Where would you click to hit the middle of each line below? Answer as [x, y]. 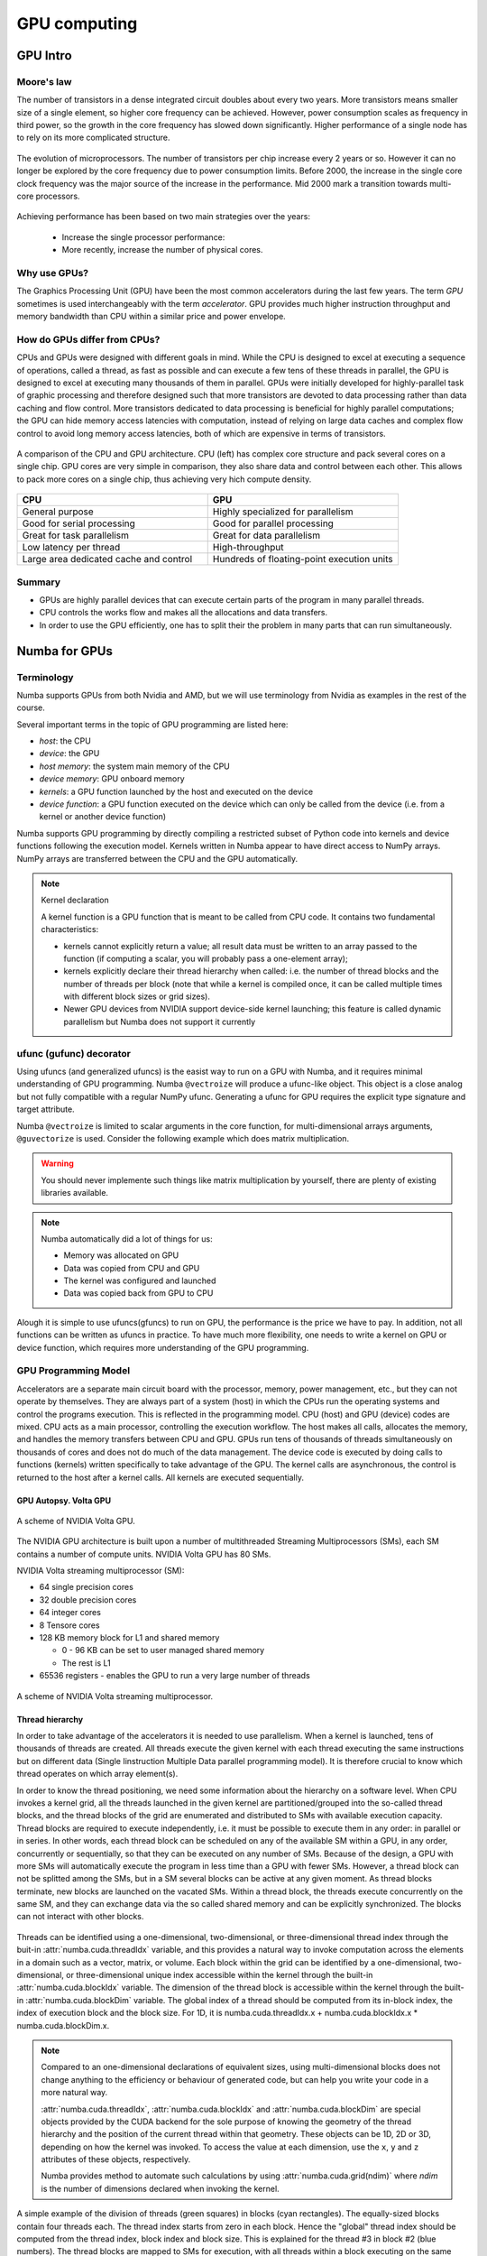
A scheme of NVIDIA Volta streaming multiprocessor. [115, 1696]
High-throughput [248, 548]
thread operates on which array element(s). [97, 1774]
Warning [57, 1163]
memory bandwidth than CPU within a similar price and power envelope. [151, 317]
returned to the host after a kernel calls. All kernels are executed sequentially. [160, 1477]
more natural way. [74, 2093]
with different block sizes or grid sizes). [137, 996]
